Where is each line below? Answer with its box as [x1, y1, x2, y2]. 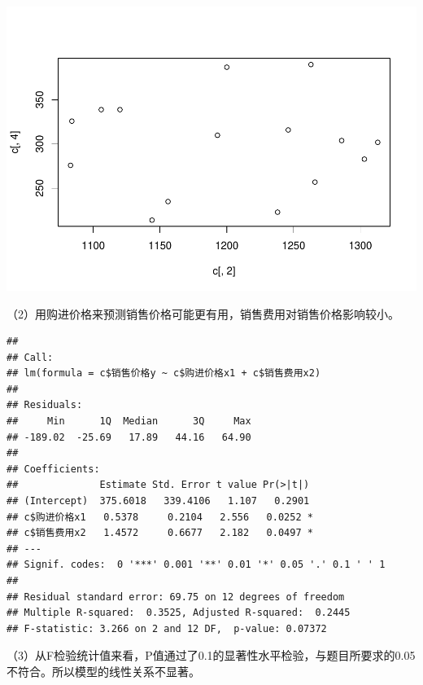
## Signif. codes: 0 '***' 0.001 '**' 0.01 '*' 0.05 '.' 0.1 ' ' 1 [7, 559, 386, 571]
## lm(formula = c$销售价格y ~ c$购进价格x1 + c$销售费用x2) [7, 367, 321, 380]
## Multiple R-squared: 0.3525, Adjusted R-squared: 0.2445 [7, 607, 351, 619]
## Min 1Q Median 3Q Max [7, 415, 251, 428]
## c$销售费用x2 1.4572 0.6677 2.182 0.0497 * [7, 527, 313, 539]
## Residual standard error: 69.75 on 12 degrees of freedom [7, 591, 345, 603]
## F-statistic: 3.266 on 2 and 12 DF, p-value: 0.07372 [7, 622, 327, 635]
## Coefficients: [7, 463, 100, 475]
